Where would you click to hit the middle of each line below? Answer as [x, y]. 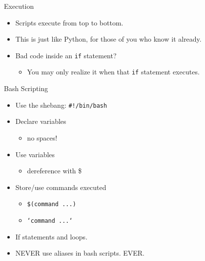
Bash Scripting [26, 88]
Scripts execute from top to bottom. [69, 22]
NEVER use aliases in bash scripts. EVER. [80, 253]
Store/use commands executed [61, 187]
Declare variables [41, 121]
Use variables [35, 154]
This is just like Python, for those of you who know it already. [108, 39]
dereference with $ [54, 171]
